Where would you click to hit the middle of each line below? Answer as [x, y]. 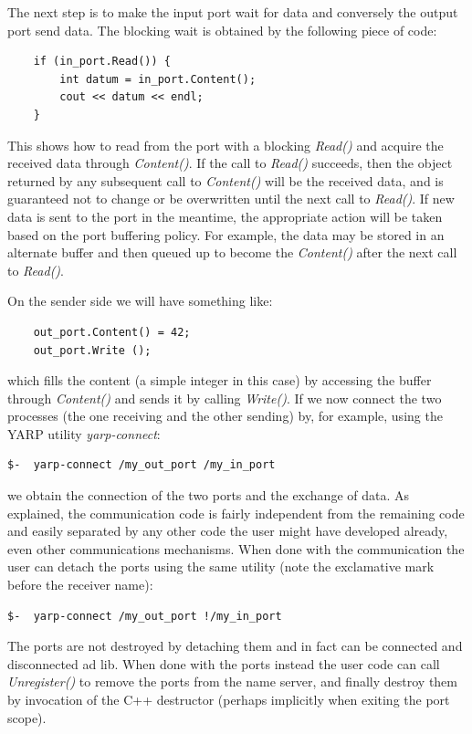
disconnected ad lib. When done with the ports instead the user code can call [224, 663]
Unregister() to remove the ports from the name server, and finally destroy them [232, 682]
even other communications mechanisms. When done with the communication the [236, 548]
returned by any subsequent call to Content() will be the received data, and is [226, 180]
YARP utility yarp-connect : [84, 433]
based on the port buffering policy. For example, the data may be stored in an [226, 234]
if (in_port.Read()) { [102, 62]
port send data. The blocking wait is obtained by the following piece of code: [222, 30]
